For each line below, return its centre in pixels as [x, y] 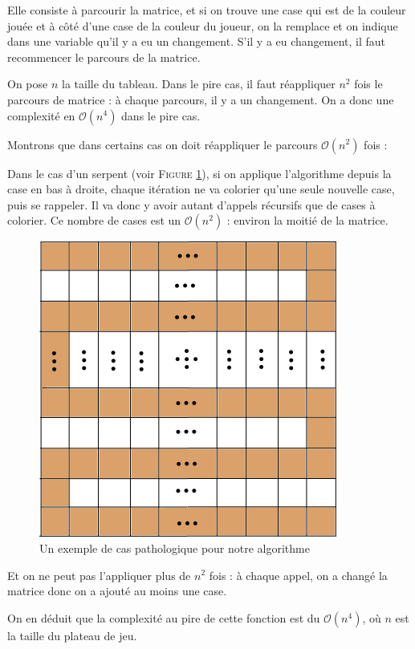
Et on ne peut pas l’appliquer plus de [99, 575]
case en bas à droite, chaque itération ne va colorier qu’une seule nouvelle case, [201, 189]
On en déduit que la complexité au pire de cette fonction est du [164, 617]
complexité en [41, 115]
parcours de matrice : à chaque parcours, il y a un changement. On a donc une [201, 99]
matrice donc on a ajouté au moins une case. [117, 591]
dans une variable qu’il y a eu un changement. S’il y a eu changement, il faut [197, 41]
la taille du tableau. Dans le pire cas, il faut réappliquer [198, 84]
